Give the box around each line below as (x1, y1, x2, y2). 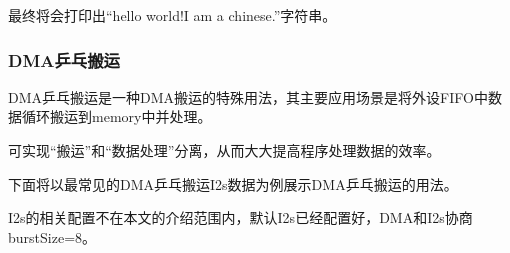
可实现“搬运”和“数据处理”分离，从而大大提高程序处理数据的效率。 (8, 140, 441, 160)
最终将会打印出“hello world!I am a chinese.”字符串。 (8, 5, 337, 25)
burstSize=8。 (8, 226, 97, 247)
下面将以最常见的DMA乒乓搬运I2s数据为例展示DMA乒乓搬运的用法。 (8, 173, 458, 194)
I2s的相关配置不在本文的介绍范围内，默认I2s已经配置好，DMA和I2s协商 (8, 207, 473, 228)
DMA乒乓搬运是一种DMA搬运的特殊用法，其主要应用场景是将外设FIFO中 (8, 86, 488, 107)
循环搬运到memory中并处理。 (21, 106, 212, 127)
